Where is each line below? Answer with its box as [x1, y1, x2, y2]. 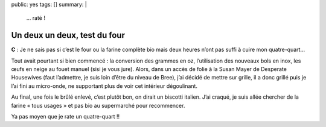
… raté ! [26, 14, 45, 22]
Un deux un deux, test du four [11, 30, 125, 40]
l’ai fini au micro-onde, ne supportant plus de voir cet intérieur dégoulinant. [11, 82, 197, 90]
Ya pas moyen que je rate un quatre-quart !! [11, 113, 120, 120]
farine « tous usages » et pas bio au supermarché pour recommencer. [11, 102, 185, 109]
